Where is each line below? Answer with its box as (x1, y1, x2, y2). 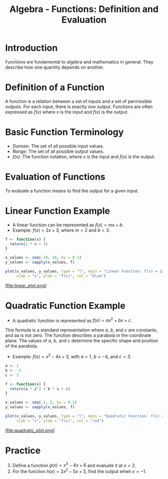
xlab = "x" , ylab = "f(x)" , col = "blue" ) (16, 273, 106, 278)
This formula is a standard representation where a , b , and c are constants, (5, 327, 158, 333)
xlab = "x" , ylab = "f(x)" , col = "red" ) (16, 418, 104, 423)
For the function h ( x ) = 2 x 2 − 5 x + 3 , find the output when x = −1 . (12, 467, 146, 474)
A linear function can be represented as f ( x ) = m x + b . (12, 222, 124, 228)
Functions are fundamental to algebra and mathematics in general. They (5, 59, 153, 65)
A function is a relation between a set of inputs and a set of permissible (5, 98, 152, 104)
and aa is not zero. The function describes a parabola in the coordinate (5, 332, 151, 338)
